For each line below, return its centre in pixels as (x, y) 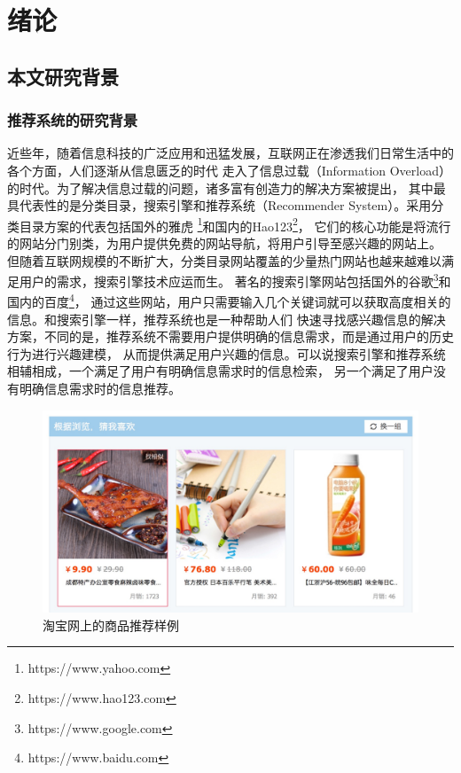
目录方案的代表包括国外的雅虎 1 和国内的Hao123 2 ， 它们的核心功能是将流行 (235, 224)
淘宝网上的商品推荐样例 (111, 625)
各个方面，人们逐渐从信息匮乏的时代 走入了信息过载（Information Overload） (229, 170)
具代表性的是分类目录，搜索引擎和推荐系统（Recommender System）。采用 (219, 205)
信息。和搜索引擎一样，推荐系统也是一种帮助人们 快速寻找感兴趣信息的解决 (227, 319)
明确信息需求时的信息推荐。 (100, 389)
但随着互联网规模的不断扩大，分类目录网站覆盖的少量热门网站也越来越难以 (224, 260)
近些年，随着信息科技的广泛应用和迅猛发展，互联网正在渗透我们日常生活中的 (230, 153)
